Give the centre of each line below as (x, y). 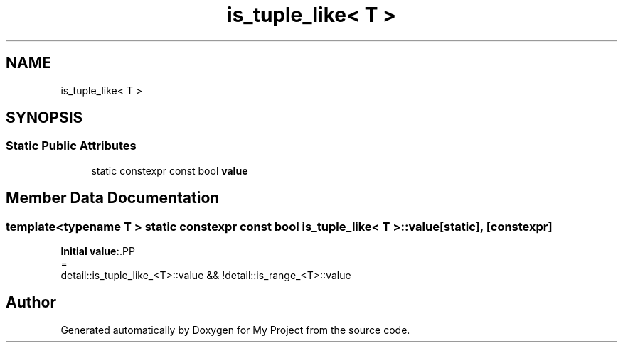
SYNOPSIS (44, 118)
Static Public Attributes (71, 146)
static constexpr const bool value (170, 170)
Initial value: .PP (98, 251)
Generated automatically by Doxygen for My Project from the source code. (235, 330)
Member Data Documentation (113, 198)
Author (31, 303)
